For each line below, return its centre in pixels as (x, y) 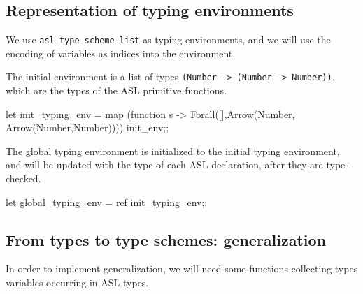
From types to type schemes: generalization (166, 239)
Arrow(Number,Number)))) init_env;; (87, 127)
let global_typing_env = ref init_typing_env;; (107, 201)
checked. (23, 178)
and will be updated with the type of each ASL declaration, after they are (164, 164)
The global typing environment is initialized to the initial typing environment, (173, 150)
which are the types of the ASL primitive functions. (116, 90)
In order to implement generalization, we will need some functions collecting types (182, 269)
